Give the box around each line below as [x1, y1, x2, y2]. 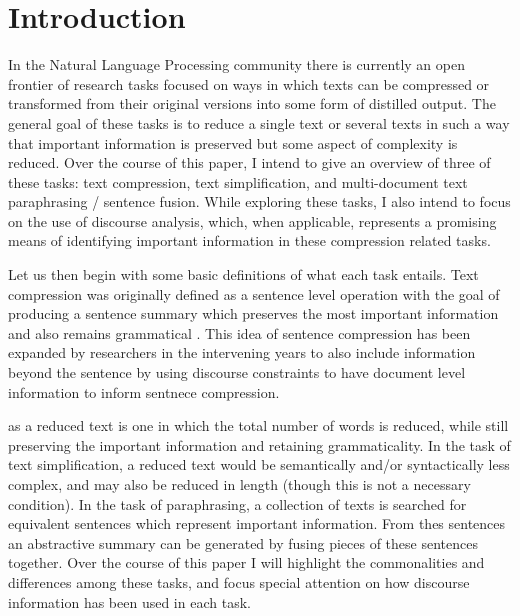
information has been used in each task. [8, 591, 251, 612]
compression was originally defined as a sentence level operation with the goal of [8, 283, 500, 304]
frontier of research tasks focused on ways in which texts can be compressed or [8, 73, 490, 94]
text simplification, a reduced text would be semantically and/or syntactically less [8, 454, 510, 475]
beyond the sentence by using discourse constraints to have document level [8, 362, 466, 383]
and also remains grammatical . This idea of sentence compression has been [8, 322, 471, 343]
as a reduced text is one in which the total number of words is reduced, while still [8, 415, 509, 436]
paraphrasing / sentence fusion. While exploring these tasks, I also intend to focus [8, 191, 511, 212]
